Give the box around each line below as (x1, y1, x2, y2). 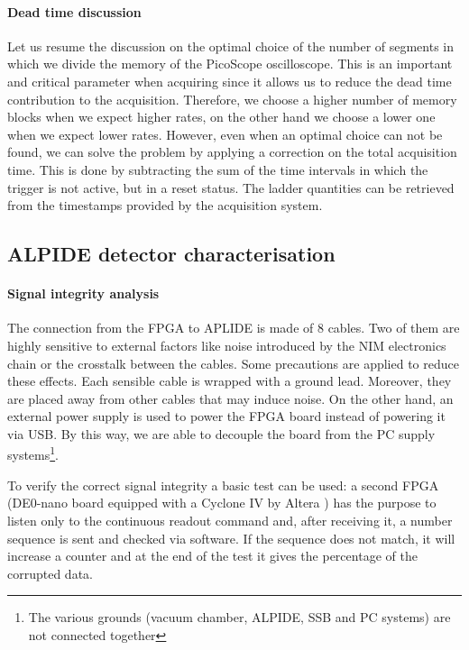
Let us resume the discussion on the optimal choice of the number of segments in (7, 36, 455, 55)
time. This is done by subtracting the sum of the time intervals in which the (7, 160, 428, 179)
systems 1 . (7, 443, 60, 464)
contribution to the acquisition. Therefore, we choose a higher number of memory (7, 89, 457, 108)
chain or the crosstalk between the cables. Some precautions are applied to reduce (7, 353, 459, 372)
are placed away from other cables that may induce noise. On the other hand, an (7, 389, 454, 407)
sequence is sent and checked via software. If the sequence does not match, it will (7, 528, 455, 547)
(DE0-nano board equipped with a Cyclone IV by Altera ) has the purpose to (7, 493, 437, 512)
